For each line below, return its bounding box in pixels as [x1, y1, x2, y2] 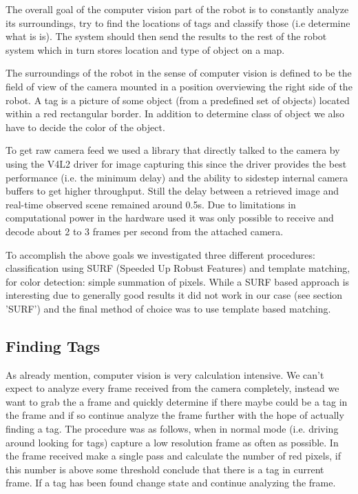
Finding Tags [6, 335, 101, 356]
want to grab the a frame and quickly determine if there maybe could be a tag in [6, 394, 348, 408]
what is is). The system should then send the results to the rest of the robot [6, 29, 327, 43]
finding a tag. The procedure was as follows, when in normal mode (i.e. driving [6, 422, 339, 436]
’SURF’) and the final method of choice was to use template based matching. [6, 301, 331, 315]
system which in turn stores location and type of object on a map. [6, 42, 285, 57]
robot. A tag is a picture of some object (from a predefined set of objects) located [6, 92, 350, 107]
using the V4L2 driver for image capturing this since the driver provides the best [6, 156, 347, 170]
